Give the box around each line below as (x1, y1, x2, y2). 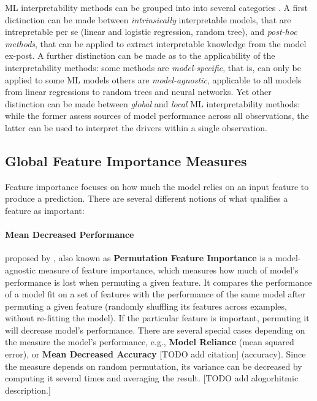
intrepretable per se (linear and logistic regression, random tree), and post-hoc (5, 25, 297, 38)
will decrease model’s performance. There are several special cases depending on (5, 323, 305, 336)
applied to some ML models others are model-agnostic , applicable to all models (5, 73, 302, 86)
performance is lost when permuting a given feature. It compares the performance (5, 275, 312, 288)
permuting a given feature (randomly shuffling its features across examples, (5, 299, 287, 312)
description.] (5, 383, 51, 396)
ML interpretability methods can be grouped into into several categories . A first (5, 1, 308, 13)
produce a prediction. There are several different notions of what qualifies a (5, 192, 288, 205)
